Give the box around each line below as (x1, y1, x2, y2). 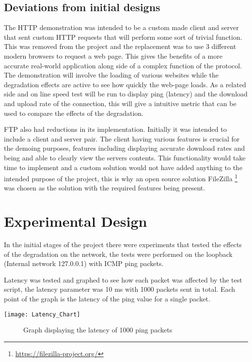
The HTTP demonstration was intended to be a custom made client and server (4, 22, 239, 32)
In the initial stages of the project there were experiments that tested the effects (4, 239, 242, 250)
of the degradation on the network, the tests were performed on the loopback (4, 249, 233, 259)
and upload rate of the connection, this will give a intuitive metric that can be (4, 98, 236, 108)
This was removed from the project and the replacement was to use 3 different (4, 41, 236, 51)
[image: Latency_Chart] (4, 311, 80, 318)
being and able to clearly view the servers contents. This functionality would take (4, 152, 246, 162)
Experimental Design (4, 211, 147, 231)
